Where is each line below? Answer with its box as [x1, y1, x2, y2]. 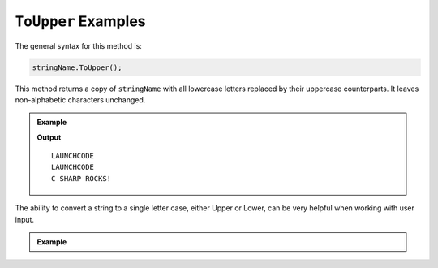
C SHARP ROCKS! [51, 174, 112, 183]
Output [36, 132, 62, 142]
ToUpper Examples [15, 12, 146, 30]
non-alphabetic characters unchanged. [15, 94, 146, 105]
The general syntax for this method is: [15, 41, 142, 50]
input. [15, 214, 35, 224]
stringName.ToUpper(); [32, 63, 122, 72]
